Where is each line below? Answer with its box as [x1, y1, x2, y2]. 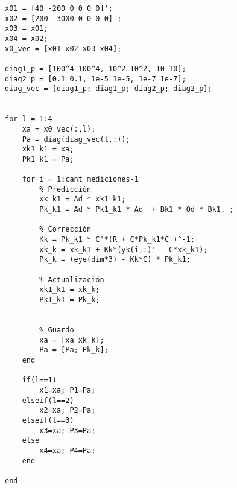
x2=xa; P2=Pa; [39, 406, 96, 415]
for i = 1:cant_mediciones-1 [22, 175, 139, 184]
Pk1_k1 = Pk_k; [39, 296, 100, 305]
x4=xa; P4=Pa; [39, 446, 96, 455]
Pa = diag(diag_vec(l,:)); [22, 135, 130, 144]
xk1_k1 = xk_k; [39, 285, 100, 294]
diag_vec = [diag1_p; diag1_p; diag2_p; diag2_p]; [5, 84, 212, 93]
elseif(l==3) [22, 416, 74, 425]
